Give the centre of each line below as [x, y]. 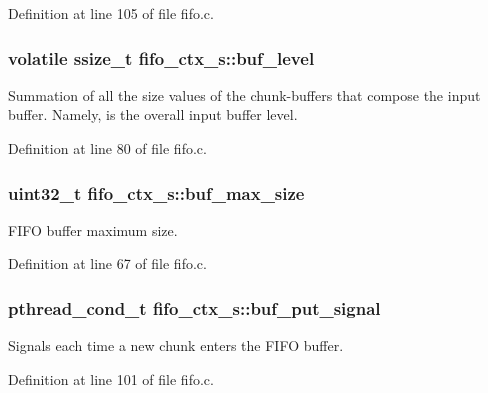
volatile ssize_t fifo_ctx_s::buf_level [161, 57]
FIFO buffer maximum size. [93, 229]
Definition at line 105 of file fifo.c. [111, 13]
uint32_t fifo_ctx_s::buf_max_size [156, 192]
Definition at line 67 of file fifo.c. [107, 263]
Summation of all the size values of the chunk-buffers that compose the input [244, 94]
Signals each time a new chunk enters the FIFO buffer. [176, 345]
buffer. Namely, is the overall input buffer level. [153, 114]
